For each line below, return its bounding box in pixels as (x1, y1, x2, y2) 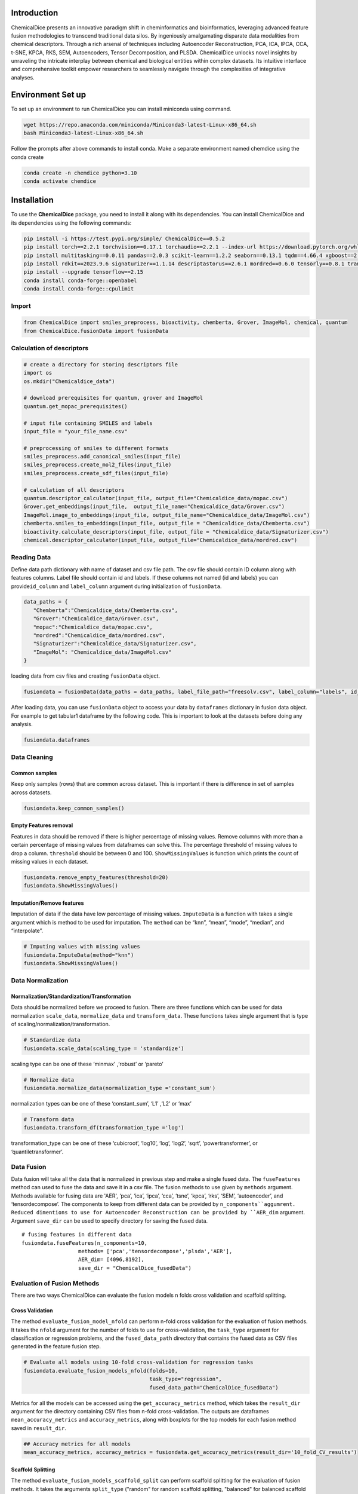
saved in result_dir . (11, 1424, 67, 1431)
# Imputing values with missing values (23, 943, 140, 950)
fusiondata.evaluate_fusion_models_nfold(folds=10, (23, 1367, 178, 1374)
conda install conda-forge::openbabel (23, 277, 137, 284)
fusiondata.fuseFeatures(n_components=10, (21, 1239, 148, 1246)
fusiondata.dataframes (23, 736, 90, 743)
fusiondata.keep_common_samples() (23, 804, 125, 812)
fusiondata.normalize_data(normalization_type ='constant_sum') (23, 1085, 216, 1091)
